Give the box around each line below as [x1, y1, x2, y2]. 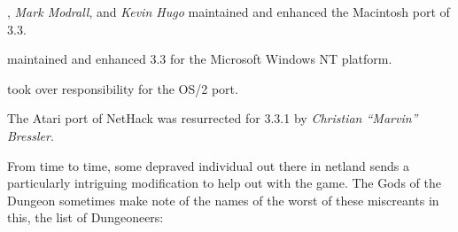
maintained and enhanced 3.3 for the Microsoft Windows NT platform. [7, 50, 392, 68]
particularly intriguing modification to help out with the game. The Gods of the [7, 174, 441, 192]
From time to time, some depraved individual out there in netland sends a [7, 156, 409, 174]
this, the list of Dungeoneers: [7, 208, 164, 227]
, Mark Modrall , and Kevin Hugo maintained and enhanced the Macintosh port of [7, 3, 450, 20]
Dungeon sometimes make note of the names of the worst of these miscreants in [7, 190, 439, 209]
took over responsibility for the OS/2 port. [7, 79, 238, 97]
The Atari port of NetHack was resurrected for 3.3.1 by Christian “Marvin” [7, 109, 418, 128]
